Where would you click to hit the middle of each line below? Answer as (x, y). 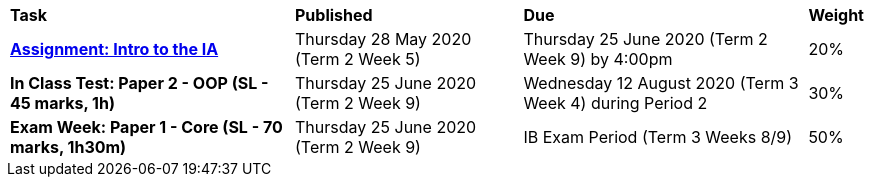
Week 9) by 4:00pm (598, 59)
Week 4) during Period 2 (615, 103)
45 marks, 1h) (62, 103)
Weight (836, 15)
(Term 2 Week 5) (358, 59)
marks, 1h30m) (68, 147)
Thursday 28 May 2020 (383, 39)
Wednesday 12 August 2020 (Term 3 (661, 83)
